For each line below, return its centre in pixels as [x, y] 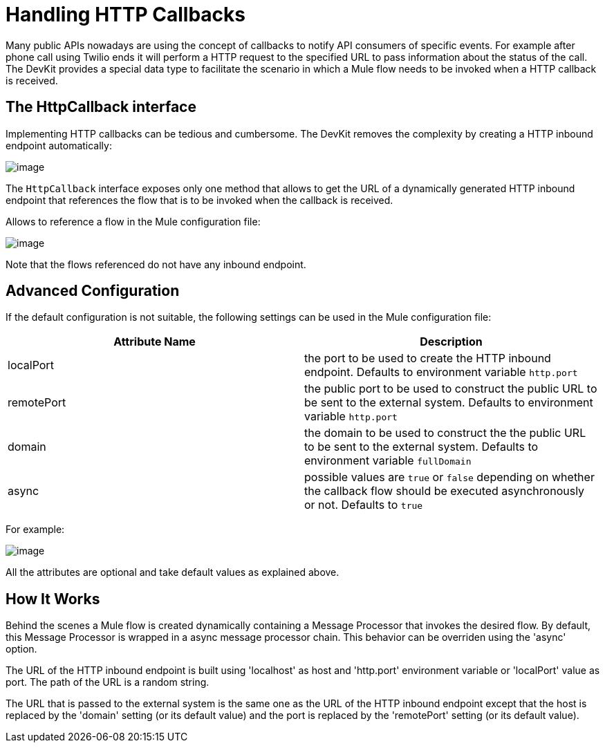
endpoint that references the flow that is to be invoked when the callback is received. [199, 200]
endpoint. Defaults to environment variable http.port [441, 372]
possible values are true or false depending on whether [449, 477]
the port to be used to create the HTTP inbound [428, 358]
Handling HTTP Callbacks [125, 15]
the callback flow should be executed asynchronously [445, 491]
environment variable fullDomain [388, 461]
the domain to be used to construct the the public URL [445, 433]
